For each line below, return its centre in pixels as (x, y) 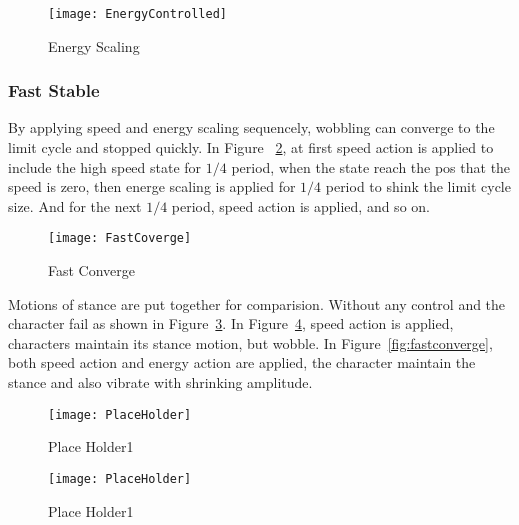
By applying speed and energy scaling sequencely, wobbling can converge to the (251, 127)
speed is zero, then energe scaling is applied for (152, 186)
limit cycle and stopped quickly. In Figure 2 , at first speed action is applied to (251, 147)
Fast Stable (54, 90)
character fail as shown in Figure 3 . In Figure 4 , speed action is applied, (231, 323)
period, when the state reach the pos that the (371, 166)
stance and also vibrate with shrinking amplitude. (160, 382)
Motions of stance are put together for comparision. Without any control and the (257, 303)
